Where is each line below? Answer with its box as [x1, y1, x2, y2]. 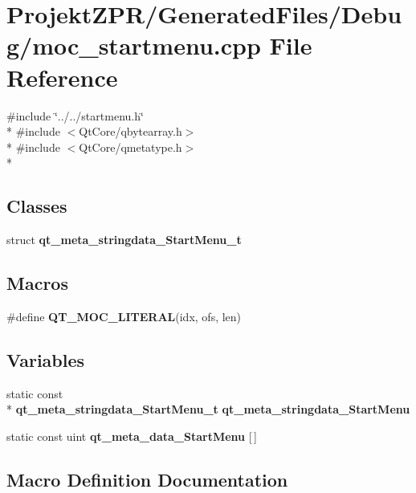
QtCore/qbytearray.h [79, 123, 182, 140]
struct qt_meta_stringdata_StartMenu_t [6, 231, 242, 248]
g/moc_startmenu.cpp [6, 29, 261, 62]
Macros [6, 271, 68, 295]
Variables [6, 347, 85, 372]
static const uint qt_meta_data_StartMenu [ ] [6, 427, 257, 444]
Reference [6, 60, 118, 93]
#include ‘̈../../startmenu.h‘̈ [6, 107, 144, 124]
